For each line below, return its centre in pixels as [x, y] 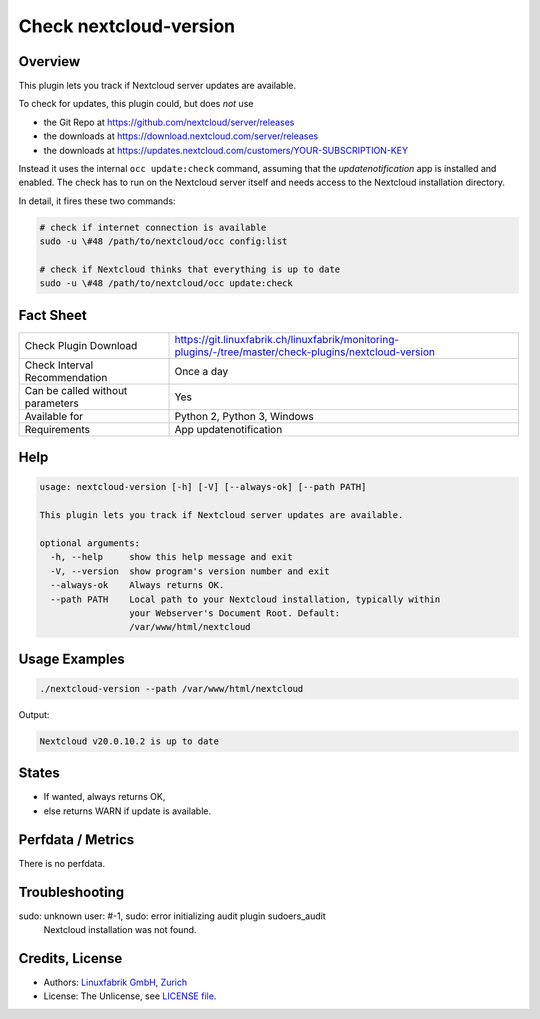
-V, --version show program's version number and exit [190, 571]
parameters [51, 403]
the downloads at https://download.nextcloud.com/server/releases [181, 136]
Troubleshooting [71, 891]
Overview [49, 61]
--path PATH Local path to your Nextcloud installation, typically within [245, 599]
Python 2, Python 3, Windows [244, 416]
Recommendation [66, 377]
